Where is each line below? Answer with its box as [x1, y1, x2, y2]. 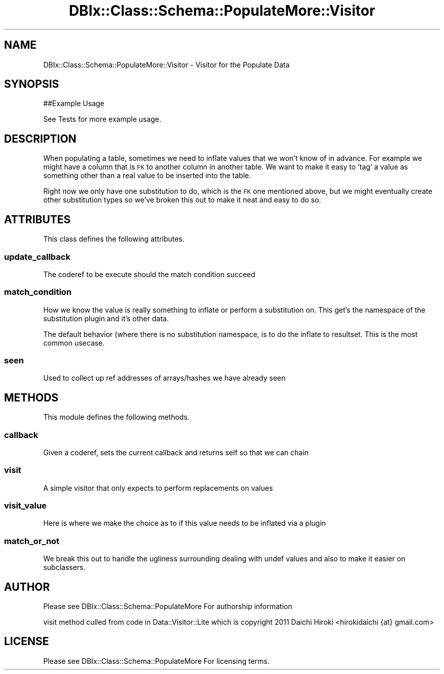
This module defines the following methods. [43, 413, 190, 422]
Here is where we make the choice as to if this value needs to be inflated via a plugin [43, 519, 326, 528]
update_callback [4, 251, 70, 262]
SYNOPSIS [4, 78, 59, 91]
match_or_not [4, 535, 60, 546]
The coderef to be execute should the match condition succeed [43, 269, 255, 279]
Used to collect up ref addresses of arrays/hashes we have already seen [43, 374, 286, 383]
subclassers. [43, 563, 86, 572]
